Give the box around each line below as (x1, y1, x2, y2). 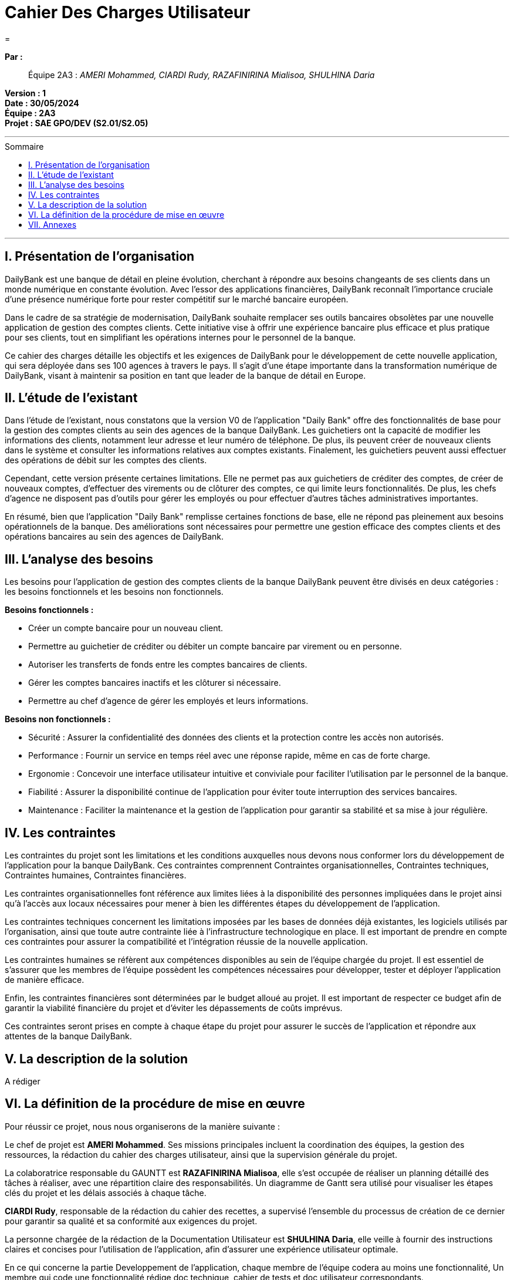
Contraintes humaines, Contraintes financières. (5, 870, 187, 881)
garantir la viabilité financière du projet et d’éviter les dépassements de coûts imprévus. (5, 1003, 343, 1013)
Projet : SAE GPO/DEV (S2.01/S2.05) (5, 117, 148, 128)
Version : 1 (5, 87, 46, 98)
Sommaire (5, 141, 44, 151)
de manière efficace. (5, 975, 84, 985)
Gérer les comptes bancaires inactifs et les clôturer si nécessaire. (28, 678, 281, 688)
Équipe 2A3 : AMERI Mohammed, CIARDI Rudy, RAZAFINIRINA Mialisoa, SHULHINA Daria (28, 69, 375, 80)
